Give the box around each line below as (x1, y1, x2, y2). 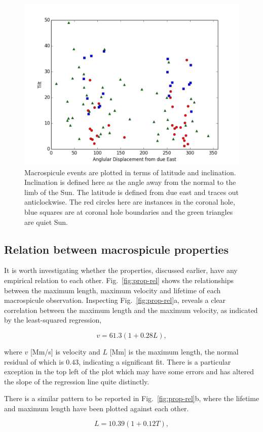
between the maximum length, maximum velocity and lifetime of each (4, 285, 221, 295)
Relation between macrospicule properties (4, 241, 229, 257)
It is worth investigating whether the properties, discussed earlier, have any (4, 265, 238, 276)
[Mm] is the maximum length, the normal (109, 346, 239, 357)
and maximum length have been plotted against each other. (4, 403, 189, 413)
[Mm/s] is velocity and (30, 346, 100, 357)
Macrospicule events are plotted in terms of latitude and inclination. (24, 167, 236, 177)
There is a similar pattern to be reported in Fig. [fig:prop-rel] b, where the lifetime (4, 393, 259, 404)
